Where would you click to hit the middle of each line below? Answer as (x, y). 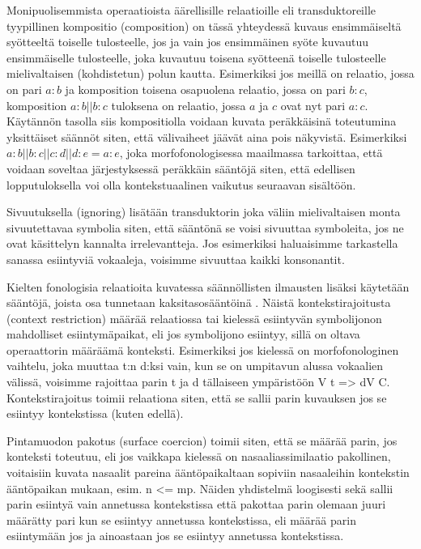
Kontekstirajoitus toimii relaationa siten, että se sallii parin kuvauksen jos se (197, 397)
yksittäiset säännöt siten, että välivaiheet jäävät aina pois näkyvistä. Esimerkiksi (207, 136)
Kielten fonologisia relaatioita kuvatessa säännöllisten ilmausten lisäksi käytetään (208, 286)
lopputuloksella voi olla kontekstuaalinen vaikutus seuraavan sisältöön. (181, 184)
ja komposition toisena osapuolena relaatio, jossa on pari (205, 89)
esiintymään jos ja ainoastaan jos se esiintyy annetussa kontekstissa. (175, 536)
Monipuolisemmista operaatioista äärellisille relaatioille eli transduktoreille (191, 10)
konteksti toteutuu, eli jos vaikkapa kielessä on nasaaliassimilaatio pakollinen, (199, 456)
